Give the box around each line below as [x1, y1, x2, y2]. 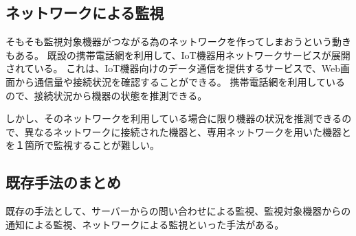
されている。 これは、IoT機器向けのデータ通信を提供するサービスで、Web [5, 61, 341, 75]
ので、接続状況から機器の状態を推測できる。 [5, 88, 208, 102]
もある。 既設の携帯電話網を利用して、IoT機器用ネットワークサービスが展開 [5, 47, 351, 62]
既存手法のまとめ [5, 172, 121, 193]
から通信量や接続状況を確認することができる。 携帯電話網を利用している [14, 74, 345, 88]
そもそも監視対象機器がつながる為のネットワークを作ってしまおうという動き [5, 34, 352, 49]
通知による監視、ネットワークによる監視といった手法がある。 [5, 217, 285, 231]
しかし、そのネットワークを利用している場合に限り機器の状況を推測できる [5, 111, 342, 126]
